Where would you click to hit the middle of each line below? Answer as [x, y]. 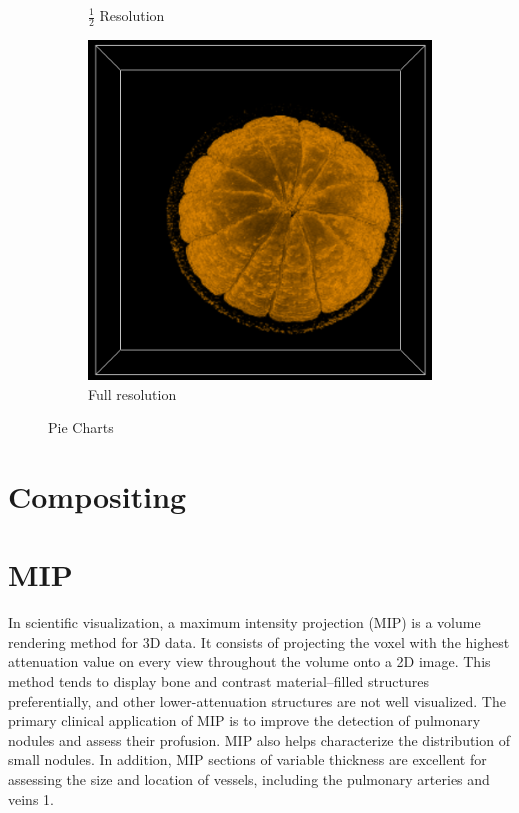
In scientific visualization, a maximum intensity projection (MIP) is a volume [244, 622]
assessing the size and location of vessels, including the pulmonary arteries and [249, 779]
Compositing [97, 495]
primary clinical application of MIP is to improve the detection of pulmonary [244, 720]
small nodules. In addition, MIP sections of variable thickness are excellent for [247, 759]
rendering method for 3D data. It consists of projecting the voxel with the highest [259, 641]
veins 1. [31, 798]
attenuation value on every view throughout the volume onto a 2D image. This [249, 661]
